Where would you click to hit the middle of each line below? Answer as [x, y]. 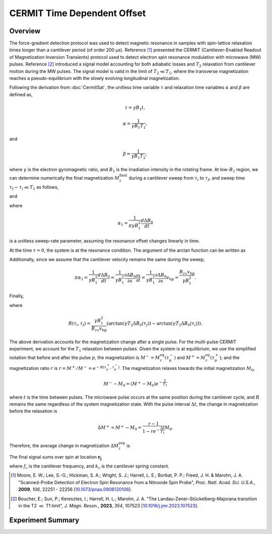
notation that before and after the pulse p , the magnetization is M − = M [85, 357]
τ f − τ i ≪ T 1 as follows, [34, 187]
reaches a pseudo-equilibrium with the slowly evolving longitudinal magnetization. [94, 79]
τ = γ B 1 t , [135, 108]
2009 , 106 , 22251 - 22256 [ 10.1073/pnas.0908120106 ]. [75, 489]
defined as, [21, 94]
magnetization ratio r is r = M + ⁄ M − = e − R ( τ [58, 368]
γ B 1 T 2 [138, 157]
